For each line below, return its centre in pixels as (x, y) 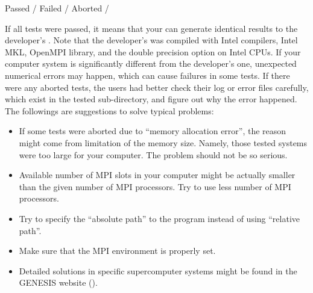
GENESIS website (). (58, 282)
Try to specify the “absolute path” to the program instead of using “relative (159, 218)
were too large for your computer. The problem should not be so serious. (153, 154)
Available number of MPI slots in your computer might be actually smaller (157, 175)
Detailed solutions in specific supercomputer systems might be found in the (158, 270)
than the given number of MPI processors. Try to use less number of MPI (155, 186)
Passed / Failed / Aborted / (57, 8)
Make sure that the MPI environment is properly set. (117, 251)
